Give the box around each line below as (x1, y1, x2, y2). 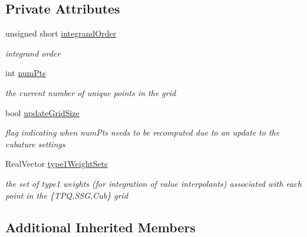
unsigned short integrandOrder (5, 27, 117, 39)
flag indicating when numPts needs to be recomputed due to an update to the (5, 126, 280, 139)
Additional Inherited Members (5, 218, 196, 236)
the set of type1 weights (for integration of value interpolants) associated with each (5, 177, 302, 189)
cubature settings (5, 137, 65, 150)
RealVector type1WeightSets (5, 157, 108, 170)
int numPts (5, 67, 46, 79)
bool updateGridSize (5, 106, 80, 119)
